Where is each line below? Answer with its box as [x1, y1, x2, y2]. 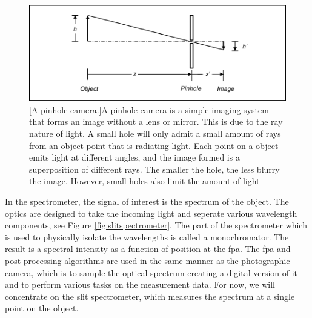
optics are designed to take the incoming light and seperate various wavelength [5, 207, 297, 219]
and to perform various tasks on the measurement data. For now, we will [5, 278, 275, 291]
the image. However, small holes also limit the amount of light [29, 174, 260, 187]
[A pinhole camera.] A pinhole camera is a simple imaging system [29, 103, 269, 116]
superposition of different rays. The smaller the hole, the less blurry [29, 162, 280, 175]
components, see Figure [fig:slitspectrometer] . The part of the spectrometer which [5, 219, 307, 231]
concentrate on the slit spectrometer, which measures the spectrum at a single [5, 290, 295, 302]
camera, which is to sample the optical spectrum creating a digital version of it [5, 266, 298, 279]
